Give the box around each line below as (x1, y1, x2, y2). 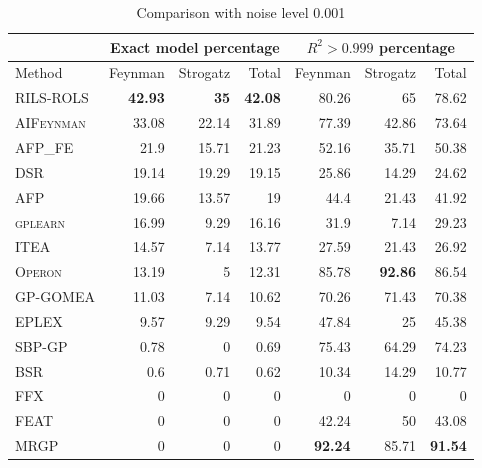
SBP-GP (15, 335, 68, 356)
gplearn (15, 211, 66, 232)
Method (15, 62, 63, 83)
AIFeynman (15, 112, 86, 133)
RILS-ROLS (15, 87, 89, 108)
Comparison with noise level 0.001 (136, 2, 346, 22)
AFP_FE (15, 136, 74, 157)
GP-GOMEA (15, 286, 95, 307)
